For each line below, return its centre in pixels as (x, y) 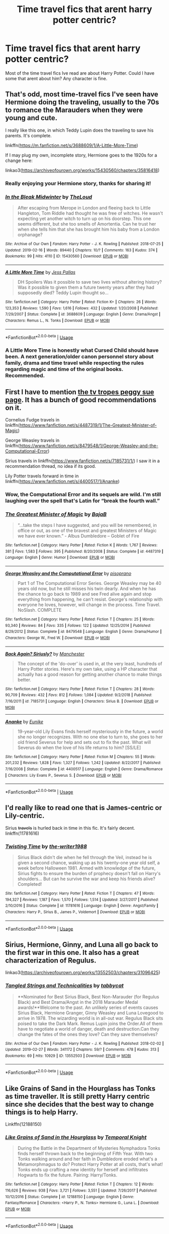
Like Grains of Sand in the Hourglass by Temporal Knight (76, 1137)
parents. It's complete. (28, 135)
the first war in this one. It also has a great (72, 952)
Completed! (30, 884)
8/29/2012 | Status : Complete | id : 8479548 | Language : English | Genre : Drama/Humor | (83, 632)
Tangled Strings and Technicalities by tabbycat (65, 986)
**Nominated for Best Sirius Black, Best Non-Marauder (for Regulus (88, 997)
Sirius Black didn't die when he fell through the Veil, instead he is (84, 857)
